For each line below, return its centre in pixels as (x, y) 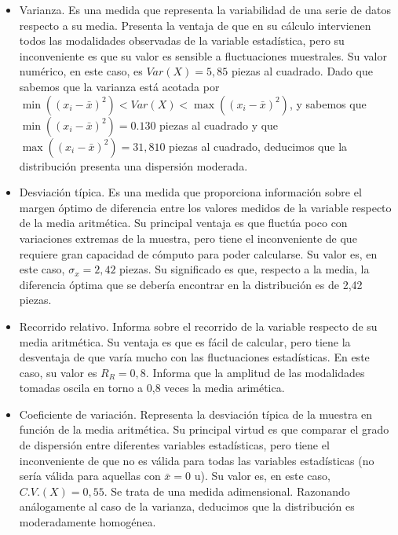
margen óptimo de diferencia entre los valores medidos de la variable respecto (205, 207)
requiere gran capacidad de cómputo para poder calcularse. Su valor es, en (198, 253)
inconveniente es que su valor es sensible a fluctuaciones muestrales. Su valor (203, 55)
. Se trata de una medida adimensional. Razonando (227, 491)
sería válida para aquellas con (90, 476)
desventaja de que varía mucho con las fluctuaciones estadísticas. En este (194, 357)
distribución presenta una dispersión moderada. (133, 165)
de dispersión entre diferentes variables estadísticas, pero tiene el (174, 445)
